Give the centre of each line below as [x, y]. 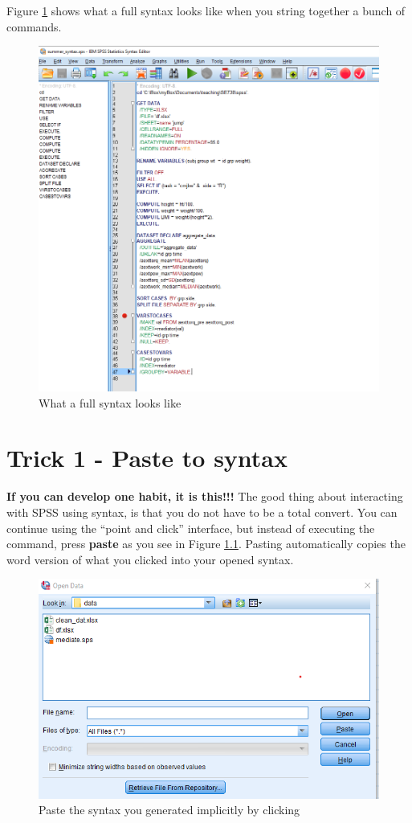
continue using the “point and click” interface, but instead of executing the [191, 528]
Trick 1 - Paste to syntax [147, 458]
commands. [34, 26]
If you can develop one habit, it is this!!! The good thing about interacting [205, 496]
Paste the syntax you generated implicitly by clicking [169, 810]
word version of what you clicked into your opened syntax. [150, 559]
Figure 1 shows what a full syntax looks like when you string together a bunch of [206, 10]
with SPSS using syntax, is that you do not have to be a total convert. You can [202, 512]
